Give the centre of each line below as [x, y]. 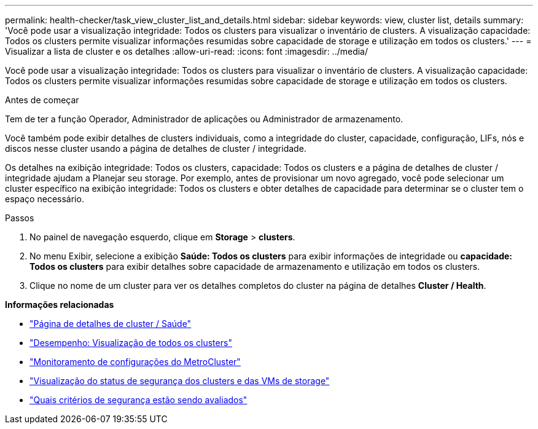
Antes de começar [42, 100]
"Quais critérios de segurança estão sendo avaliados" [138, 400]
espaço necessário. [45, 199]
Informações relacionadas [60, 305]
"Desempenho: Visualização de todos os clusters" [131, 343]
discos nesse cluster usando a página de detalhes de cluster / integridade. [156, 148]
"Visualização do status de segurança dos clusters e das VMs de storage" [180, 381]
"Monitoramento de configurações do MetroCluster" [135, 362]
